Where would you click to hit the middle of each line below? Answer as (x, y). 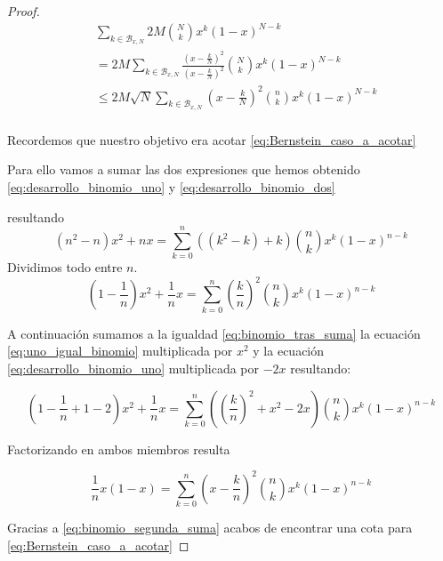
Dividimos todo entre (65, 267)
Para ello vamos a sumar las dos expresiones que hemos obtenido (184, 169)
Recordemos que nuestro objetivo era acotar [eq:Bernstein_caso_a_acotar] (212, 139)
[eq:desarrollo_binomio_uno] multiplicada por (133, 368)
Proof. (24, 11)
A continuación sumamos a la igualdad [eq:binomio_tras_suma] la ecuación (214, 333)
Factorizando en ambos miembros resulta (119, 449)
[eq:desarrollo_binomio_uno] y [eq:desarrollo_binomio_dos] (171, 187)
